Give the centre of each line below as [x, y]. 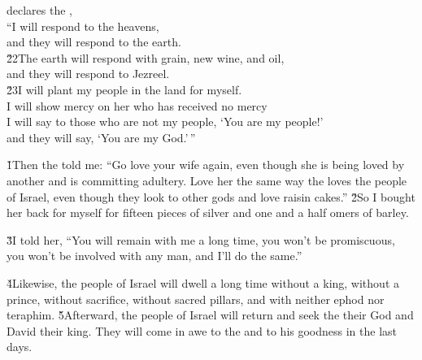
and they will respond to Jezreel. [88, 74]
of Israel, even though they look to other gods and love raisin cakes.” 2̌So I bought [211, 196]
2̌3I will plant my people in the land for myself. [124, 89]
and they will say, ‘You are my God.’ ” [101, 137]
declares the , [39, 10]
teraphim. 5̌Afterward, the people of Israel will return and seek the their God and [210, 315]
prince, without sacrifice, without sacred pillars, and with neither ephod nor [196, 299]
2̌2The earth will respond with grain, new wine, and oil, [146, 57]
